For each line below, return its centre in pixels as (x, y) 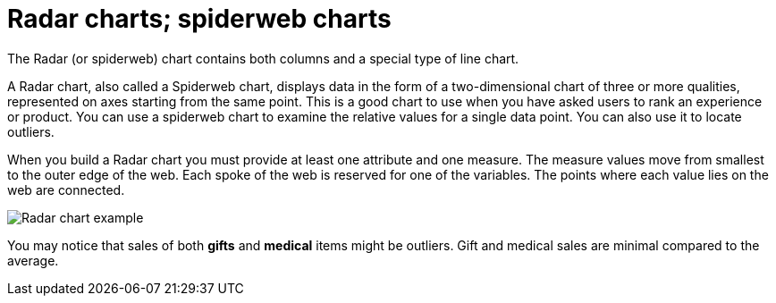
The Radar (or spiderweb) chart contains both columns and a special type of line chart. (263, 58)
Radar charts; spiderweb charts (199, 19)
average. (33, 260)
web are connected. (66, 189)
